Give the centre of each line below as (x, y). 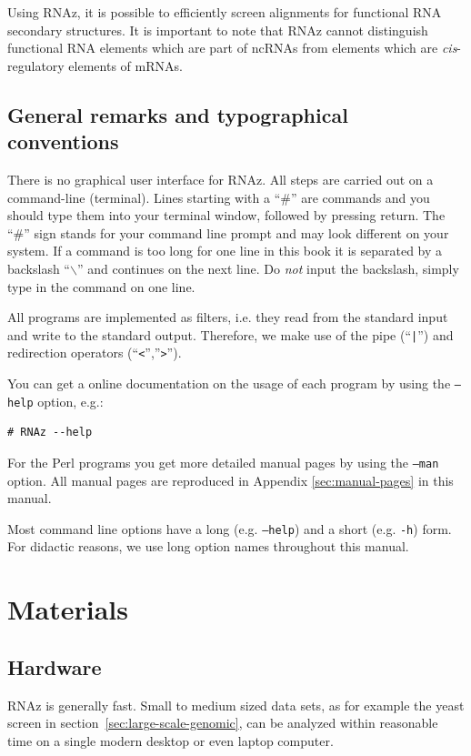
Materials (68, 609)
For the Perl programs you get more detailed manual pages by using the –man (223, 462)
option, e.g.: (70, 401)
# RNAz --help (50, 433)
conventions (63, 141)
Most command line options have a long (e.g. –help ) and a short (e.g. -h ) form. (230, 528)
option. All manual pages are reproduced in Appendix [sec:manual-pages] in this (230, 480)
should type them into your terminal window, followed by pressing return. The (226, 215)
